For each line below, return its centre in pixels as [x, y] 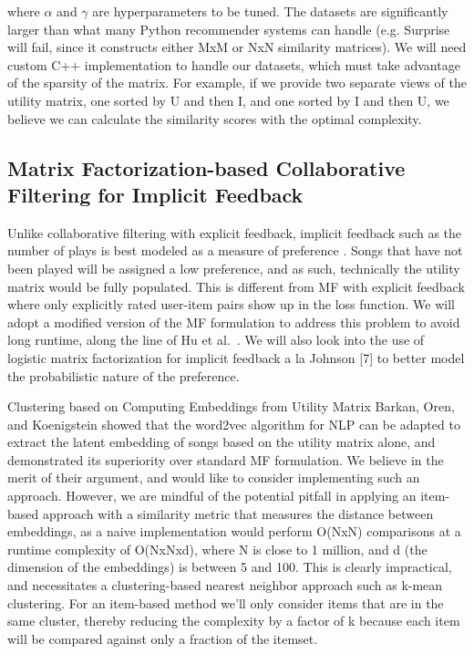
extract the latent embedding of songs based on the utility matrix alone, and [222, 442]
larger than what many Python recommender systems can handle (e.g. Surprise [229, 29]
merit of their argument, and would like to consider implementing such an [214, 478]
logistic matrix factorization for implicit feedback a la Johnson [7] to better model [236, 357]
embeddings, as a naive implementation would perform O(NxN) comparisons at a [234, 531]
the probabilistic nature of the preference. [124, 375]
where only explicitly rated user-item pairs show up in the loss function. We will [231, 304]
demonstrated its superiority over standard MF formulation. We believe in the [226, 459]
